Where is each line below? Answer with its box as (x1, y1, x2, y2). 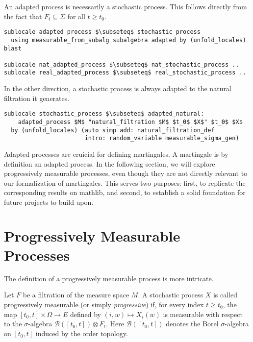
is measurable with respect (163, 309, 243, 319)
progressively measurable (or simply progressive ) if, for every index (4, 299, 204, 309)
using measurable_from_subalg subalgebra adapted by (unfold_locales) (11, 36, 246, 44)
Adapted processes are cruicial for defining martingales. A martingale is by (4, 148, 228, 159)
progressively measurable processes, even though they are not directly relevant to (4, 168, 248, 178)
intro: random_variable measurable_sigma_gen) (84, 135, 239, 142)
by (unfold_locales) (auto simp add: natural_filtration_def (11, 126, 215, 134)
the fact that (4, 11, 42, 21)
